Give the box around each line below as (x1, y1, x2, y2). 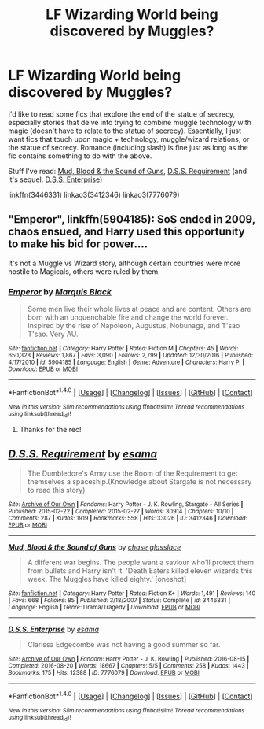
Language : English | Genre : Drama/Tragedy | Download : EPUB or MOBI (8, 603, 200, 611)
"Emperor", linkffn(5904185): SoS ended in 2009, (8, 213, 255, 226)
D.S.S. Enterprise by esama (8, 624, 100, 634)
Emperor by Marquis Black (8, 286, 112, 297)
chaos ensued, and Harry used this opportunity (8, 225, 245, 239)
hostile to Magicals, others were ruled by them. (8, 266, 161, 276)
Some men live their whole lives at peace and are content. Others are (27, 305, 251, 314)
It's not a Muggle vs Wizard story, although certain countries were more (8, 258, 241, 268)
